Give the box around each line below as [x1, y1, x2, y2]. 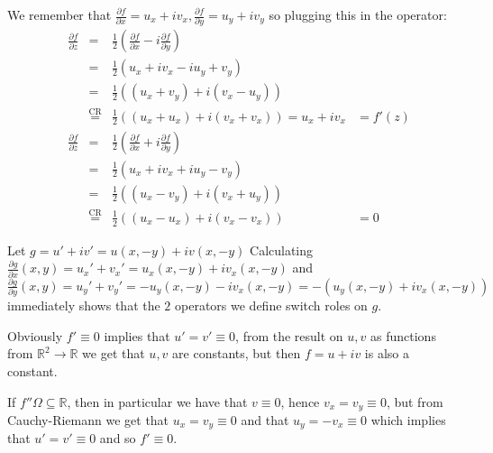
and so [99, 429, 136, 448]
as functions [370, 326, 436, 345]
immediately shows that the [7, 296, 160, 315]
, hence [280, 392, 320, 411]
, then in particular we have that [67, 392, 248, 411]
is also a [364, 344, 409, 363]
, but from [386, 392, 443, 411]
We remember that [7, 5, 112, 23]
